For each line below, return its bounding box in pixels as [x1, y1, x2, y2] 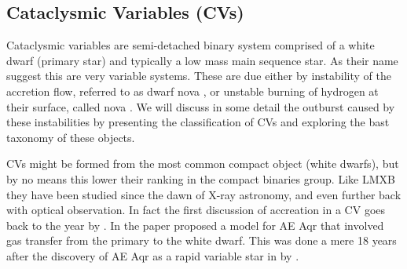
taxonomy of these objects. [6, 129, 135, 145]
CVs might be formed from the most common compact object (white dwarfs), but [6, 155, 399, 172]
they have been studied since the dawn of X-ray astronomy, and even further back [6, 186, 401, 202]
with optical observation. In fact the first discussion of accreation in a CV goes [6, 202, 386, 218]
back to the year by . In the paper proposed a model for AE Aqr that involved [6, 216, 384, 233]
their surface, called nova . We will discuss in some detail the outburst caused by [6, 98, 395, 115]
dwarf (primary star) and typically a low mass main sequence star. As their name [6, 52, 398, 68]
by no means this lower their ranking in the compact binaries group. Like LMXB [6, 170, 395, 187]
